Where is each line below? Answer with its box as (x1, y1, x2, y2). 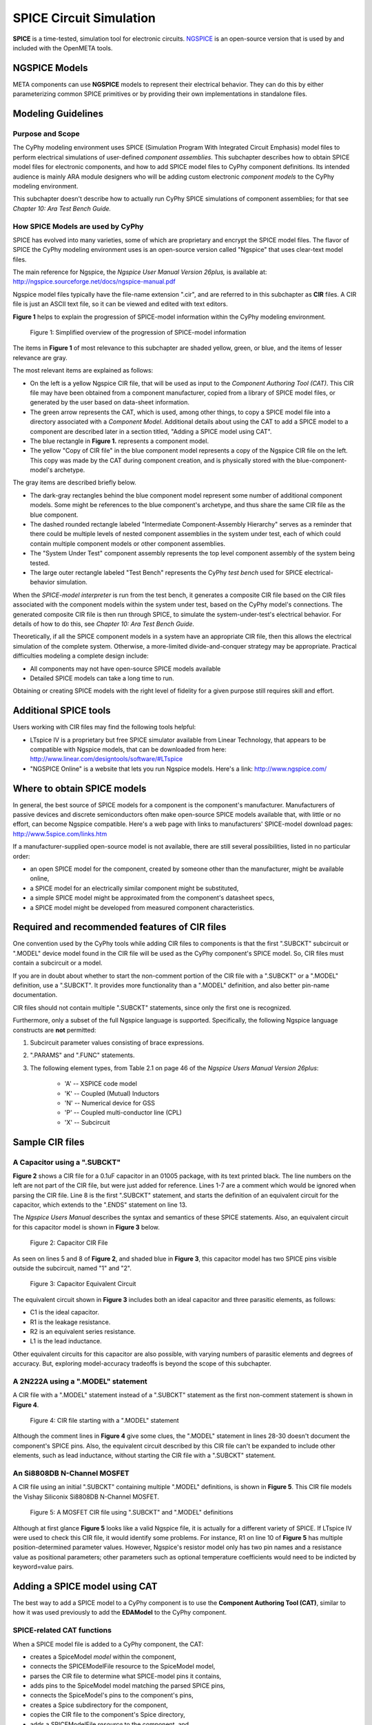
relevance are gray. (12, 353, 68, 362)
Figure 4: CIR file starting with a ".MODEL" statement (30, 1417, 179, 1425)
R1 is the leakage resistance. (30, 1318, 111, 1326)
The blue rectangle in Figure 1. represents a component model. (30, 437, 209, 445)
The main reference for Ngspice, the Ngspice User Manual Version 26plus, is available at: (12, 268, 267, 276)
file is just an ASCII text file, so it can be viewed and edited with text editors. (12, 300, 229, 308)
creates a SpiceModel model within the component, (30, 1653, 176, 1661)
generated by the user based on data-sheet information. (30, 398, 189, 406)
